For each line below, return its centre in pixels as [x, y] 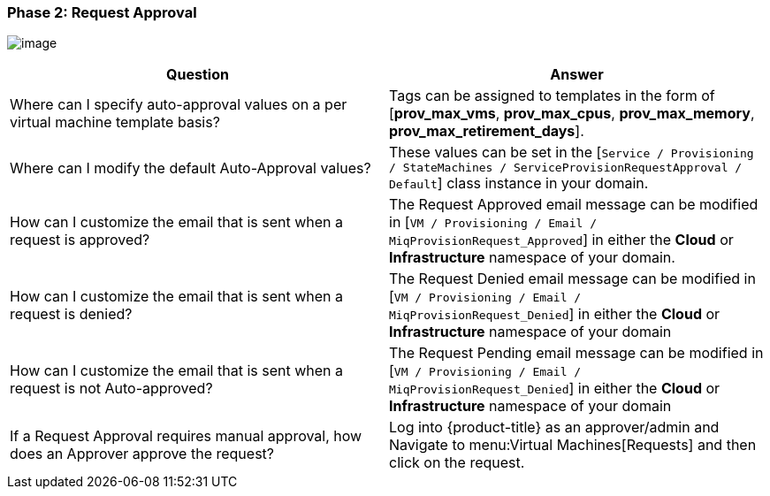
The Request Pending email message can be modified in [576, 353]
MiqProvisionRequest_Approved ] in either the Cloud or [561, 240]
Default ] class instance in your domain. [519, 183]
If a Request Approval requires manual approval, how [186, 436]
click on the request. [457, 463]
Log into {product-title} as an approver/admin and [554, 427]
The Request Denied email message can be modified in [572, 279]
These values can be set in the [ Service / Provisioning [572, 153]
